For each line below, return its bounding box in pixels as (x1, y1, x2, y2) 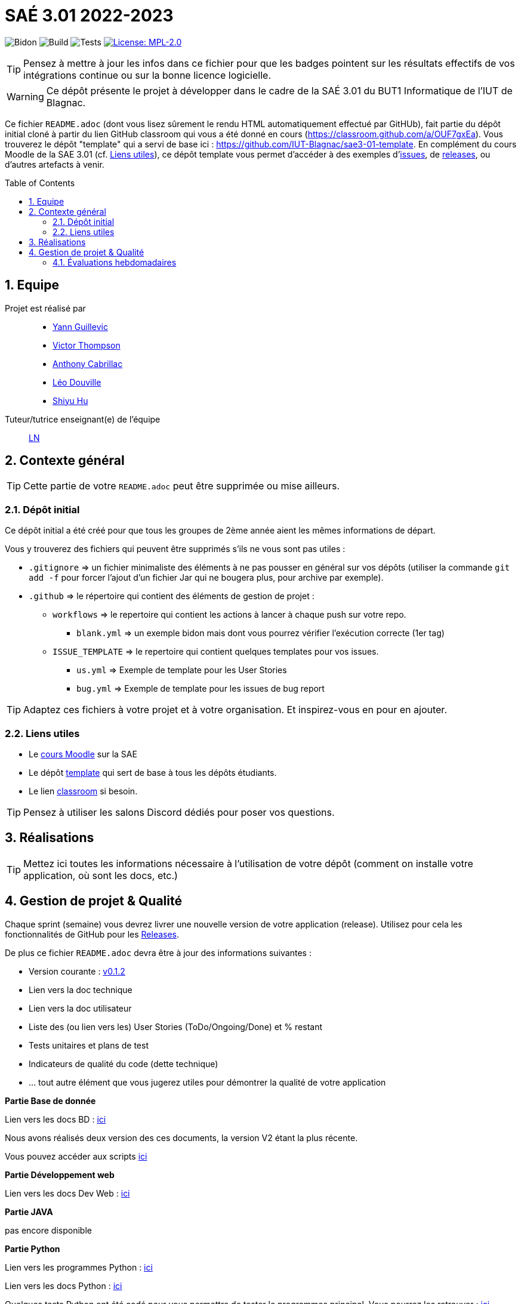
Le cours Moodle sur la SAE (29, 748, 137, 759)
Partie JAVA (5, 1206, 53, 1217)
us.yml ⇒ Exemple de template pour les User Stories (76, 665, 287, 676)
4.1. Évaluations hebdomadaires (53, 257, 177, 267)
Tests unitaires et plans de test (29, 1040, 149, 1050)
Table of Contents (5, 177, 75, 188)
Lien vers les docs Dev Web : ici (5, 1188, 130, 1198)
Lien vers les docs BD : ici (5, 1114, 106, 1124)
